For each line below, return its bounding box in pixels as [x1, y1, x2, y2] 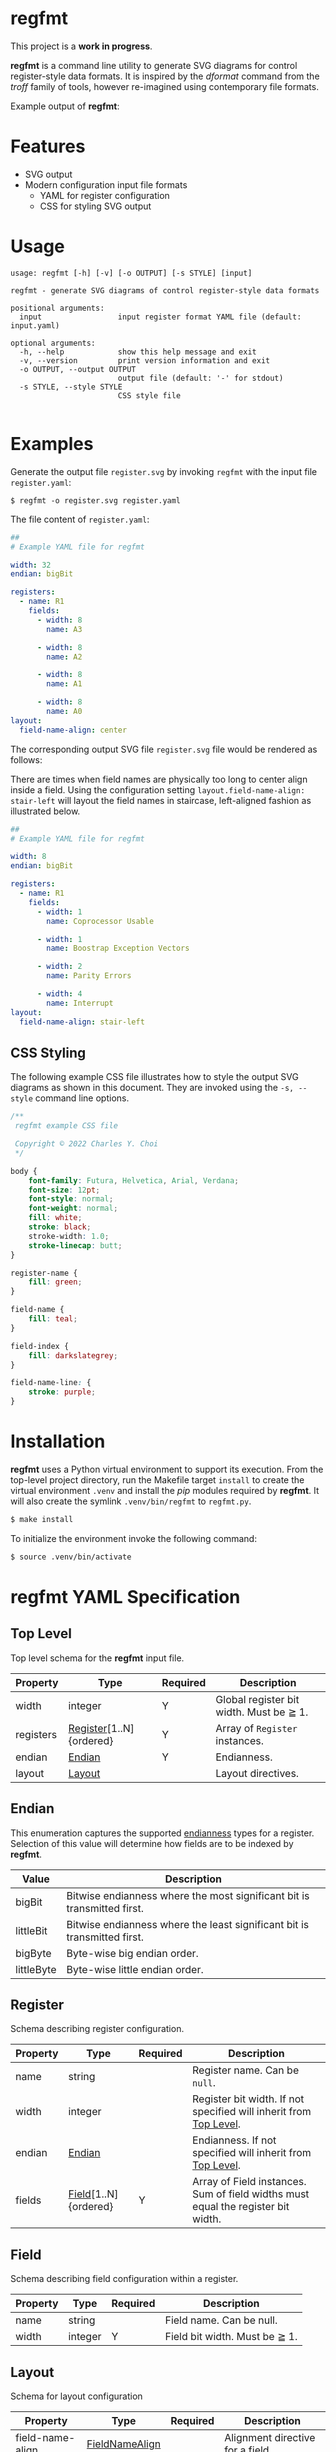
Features [10, 135, 86, 158]
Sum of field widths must [192, 2187, 310, 2201]
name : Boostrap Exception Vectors [46, 943, 190, 954]
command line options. [34, 1092, 130, 1104]
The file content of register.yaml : [10, 513, 150, 525]
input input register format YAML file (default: [19, 312, 302, 322]
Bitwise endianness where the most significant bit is [66, 1888, 310, 1902]
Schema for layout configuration [10, 2390, 143, 2402]
